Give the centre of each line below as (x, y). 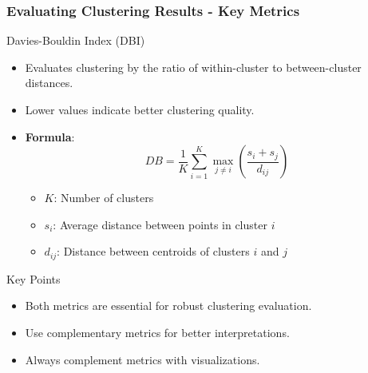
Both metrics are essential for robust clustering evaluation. (168, 306)
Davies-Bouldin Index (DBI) (76, 40)
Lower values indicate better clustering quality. (140, 109)
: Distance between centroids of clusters (153, 251)
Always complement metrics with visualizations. (142, 359)
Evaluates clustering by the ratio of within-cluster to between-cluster (193, 67)
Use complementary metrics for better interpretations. (157, 333)
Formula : (50, 136)
